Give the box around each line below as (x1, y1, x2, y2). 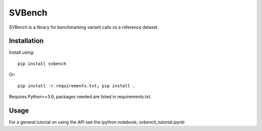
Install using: (9, 49, 34, 55)
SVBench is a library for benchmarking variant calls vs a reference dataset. (9, 24, 159, 30)
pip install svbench (17, 61, 66, 66)
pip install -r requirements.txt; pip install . (17, 83, 135, 88)
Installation (9, 37, 44, 45)
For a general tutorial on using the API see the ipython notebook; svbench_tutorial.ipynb (9, 119, 185, 125)
